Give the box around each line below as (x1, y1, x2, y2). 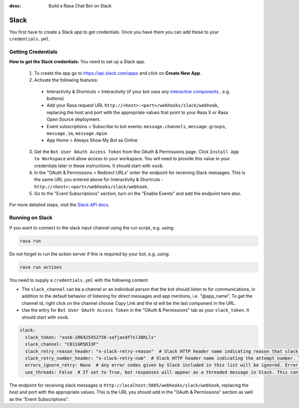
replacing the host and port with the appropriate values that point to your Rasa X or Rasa (46, 109, 228, 115)
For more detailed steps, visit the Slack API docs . (9, 202, 110, 208)
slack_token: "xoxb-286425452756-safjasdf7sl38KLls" (25, 334, 156, 340)
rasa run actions (19, 264, 62, 270)
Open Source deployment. (46, 116, 101, 122)
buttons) (46, 95, 64, 101)
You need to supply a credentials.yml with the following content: (9, 277, 149, 283)
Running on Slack (9, 214, 52, 221)
